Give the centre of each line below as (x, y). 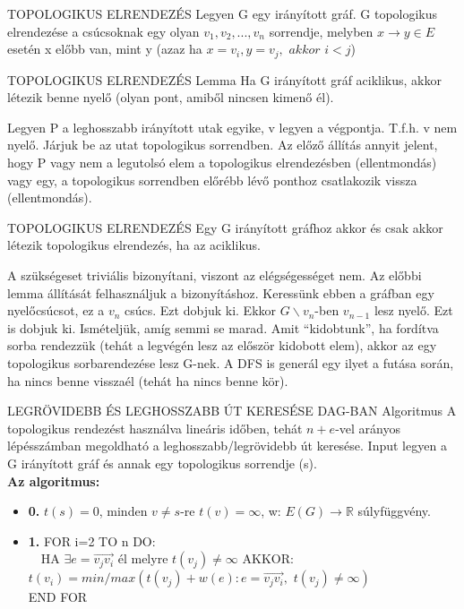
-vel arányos (368, 428)
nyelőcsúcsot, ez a (56, 310)
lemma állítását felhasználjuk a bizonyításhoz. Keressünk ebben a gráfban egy (221, 292)
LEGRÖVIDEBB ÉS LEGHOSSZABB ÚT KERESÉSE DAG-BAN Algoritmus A (232, 411)
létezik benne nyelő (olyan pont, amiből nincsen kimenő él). (171, 97)
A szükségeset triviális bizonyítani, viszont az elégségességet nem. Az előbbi (215, 274)
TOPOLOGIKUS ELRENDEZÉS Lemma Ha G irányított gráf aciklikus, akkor (225, 79)
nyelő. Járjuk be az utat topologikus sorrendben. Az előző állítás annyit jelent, (223, 145)
